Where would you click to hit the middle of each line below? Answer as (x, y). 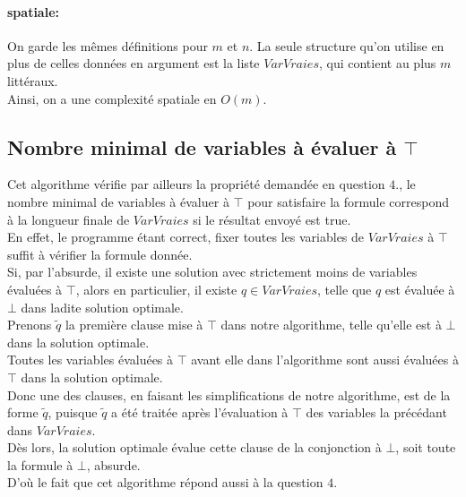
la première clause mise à (134, 325)
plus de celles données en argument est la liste (134, 63)
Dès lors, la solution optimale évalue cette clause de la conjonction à (194, 447)
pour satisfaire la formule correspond (348, 201)
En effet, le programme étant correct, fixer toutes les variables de (186, 237)
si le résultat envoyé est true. (272, 219)
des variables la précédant (376, 412)
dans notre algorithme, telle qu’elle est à (331, 325)
